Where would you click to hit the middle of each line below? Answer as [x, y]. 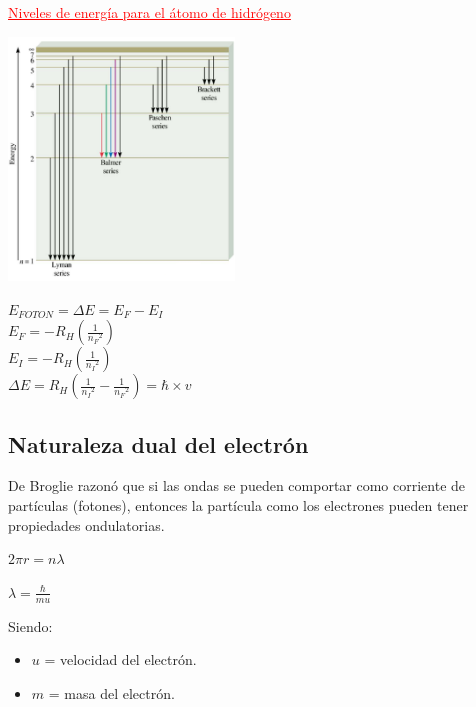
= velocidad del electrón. [120, 659]
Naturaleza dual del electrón [158, 443]
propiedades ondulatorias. [86, 524]
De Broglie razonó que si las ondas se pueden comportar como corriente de [237, 485]
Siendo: [30, 625]
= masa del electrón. [111, 692]
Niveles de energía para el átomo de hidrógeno [149, 12]
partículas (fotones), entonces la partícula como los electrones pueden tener [238, 504]
